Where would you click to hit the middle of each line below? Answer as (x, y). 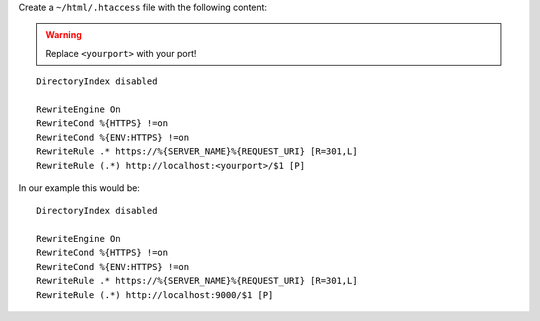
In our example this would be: (79, 187)
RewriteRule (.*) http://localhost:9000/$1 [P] (155, 294)
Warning (63, 35)
